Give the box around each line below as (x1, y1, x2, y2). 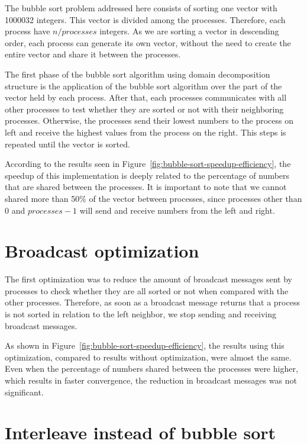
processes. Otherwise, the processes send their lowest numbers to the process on (5, 114, 293, 127)
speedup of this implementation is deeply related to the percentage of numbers (5, 169, 290, 181)
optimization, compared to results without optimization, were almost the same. (5, 350, 292, 363)
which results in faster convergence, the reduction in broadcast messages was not (5, 374, 297, 386)
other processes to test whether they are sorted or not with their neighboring (5, 102, 284, 115)
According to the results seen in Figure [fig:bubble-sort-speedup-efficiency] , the (5, 157, 291, 170)
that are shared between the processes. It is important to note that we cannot (5, 181, 287, 193)
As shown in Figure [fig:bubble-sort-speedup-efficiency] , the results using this (5, 339, 285, 352)
